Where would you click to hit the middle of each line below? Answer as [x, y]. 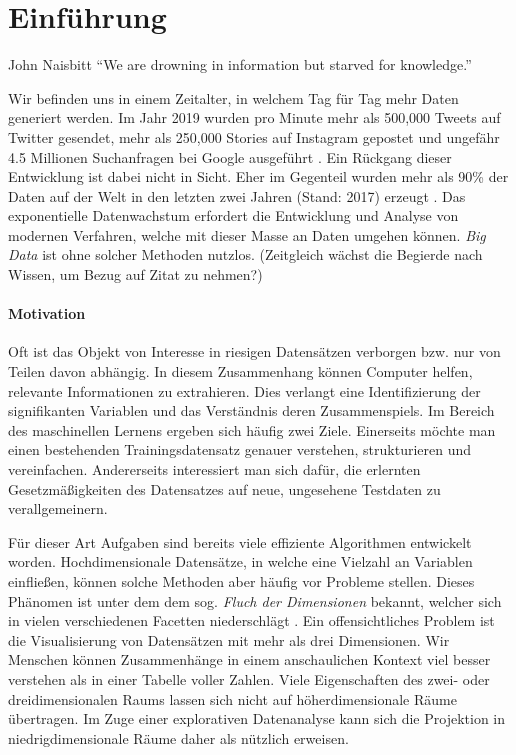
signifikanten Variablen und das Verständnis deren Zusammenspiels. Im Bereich [251, 410]
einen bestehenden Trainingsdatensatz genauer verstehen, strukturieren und [240, 449]
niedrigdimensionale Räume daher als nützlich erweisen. [178, 737]
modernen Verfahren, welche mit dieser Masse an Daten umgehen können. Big [247, 234]
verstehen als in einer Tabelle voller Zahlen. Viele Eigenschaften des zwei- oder [249, 678]
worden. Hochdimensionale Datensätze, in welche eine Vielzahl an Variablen [240, 561]
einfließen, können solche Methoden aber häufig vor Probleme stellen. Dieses [241, 580]
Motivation [47, 313]
